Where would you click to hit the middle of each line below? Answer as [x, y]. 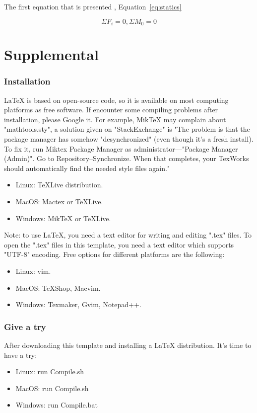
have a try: [21, 355]
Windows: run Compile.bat [57, 405]
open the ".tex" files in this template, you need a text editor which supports [119, 244]
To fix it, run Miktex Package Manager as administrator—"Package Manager [121, 148]
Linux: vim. [33, 271]
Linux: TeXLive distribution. [59, 185]
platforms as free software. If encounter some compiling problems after [111, 110]
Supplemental [51, 54]
